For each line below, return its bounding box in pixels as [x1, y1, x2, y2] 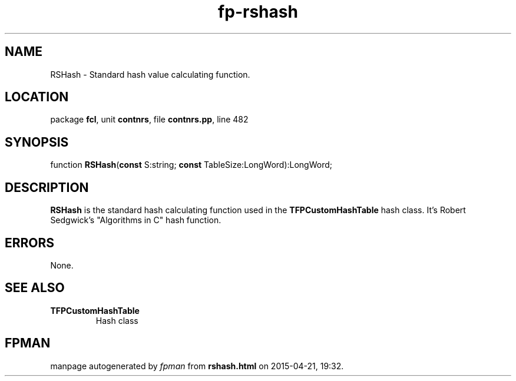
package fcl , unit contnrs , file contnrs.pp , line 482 [50, 114, 249, 125]
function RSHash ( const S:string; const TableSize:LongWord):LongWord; [50, 160, 333, 170]
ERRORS [5, 235, 55, 250]
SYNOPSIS [5, 134, 69, 150]
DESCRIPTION [5, 180, 89, 195]
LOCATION [5, 90, 69, 105]
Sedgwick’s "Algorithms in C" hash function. [50, 215, 221, 226]
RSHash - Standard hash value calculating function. [50, 69, 250, 79]
